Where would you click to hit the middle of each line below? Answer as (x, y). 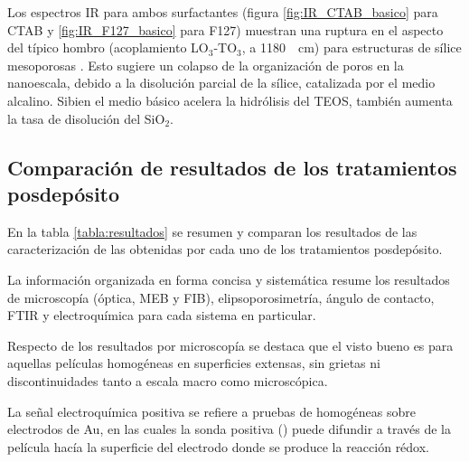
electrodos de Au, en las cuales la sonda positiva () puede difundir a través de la (229, 429)
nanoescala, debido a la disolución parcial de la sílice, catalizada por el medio (221, 83)
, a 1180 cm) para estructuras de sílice (352, 47)
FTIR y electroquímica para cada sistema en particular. (162, 315)
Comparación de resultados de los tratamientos (232, 167)
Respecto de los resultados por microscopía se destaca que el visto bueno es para (230, 345)
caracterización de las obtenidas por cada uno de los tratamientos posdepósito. (225, 249)
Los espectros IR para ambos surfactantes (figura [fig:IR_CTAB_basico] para (223, 12)
